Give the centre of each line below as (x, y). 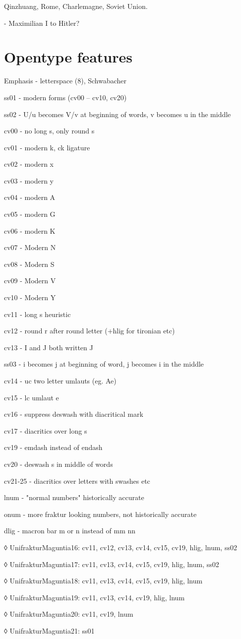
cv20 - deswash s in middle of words (59, 464)
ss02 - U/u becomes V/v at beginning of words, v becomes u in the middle (118, 114)
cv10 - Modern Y (30, 297)
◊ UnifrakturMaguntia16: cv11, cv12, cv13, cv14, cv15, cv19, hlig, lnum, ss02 (120, 547)
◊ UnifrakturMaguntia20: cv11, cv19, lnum (69, 614)
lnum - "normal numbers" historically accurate (74, 497)
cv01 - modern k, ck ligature (47, 147)
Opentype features (68, 57)
